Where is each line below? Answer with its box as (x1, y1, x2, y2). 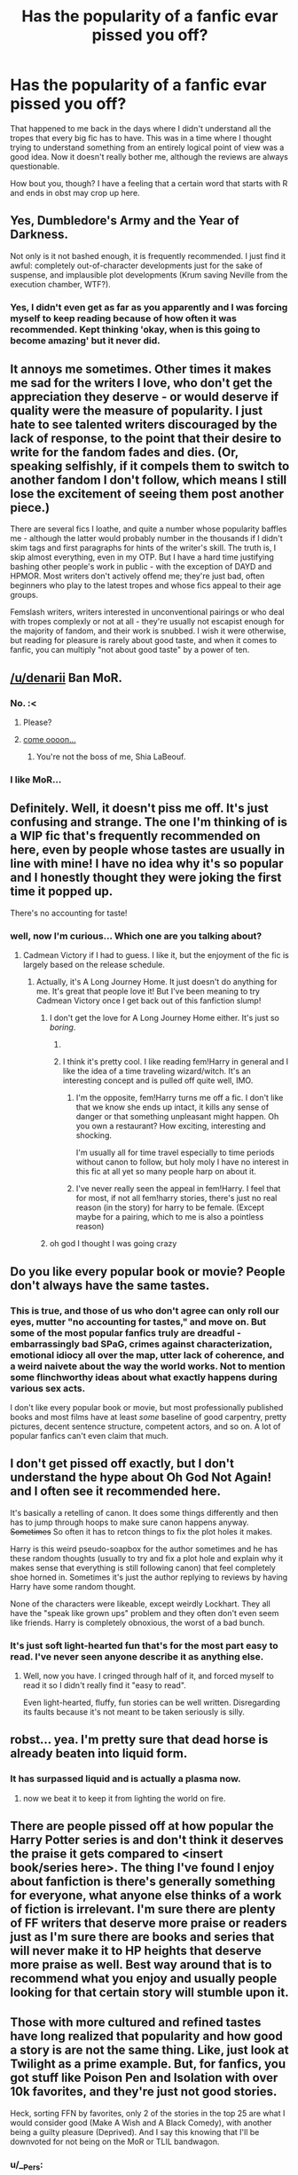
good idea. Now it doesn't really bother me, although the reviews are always (10, 151, 289, 161)
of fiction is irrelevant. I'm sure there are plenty (10, 1902, 276, 1917)
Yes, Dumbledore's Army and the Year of (10, 213, 239, 228)
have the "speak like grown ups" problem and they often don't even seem (10, 1607, 279, 1618)
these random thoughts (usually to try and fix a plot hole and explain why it (10, 1552, 283, 1563)
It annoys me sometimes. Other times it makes (10, 362, 271, 377)
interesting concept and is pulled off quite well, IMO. (62, 1075, 254, 1086)
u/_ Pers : (10, 2158, 43, 2172)
